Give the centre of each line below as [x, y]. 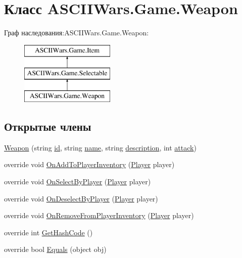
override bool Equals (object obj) [55, 249]
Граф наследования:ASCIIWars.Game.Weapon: [77, 33]
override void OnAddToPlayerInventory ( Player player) [89, 164]
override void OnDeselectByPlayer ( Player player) [81, 198]
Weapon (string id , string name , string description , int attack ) [100, 147]
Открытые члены [48, 126]
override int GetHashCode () [49, 232]
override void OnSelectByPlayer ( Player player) [78, 182]
